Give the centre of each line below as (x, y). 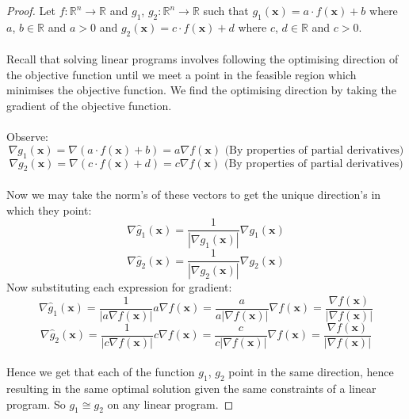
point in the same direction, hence (311, 372)
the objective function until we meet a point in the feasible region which (182, 74)
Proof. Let (31, 10)
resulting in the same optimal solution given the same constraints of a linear (191, 389)
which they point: (49, 209)
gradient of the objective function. (89, 105)
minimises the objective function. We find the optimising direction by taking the (201, 90)
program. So (36, 404)
